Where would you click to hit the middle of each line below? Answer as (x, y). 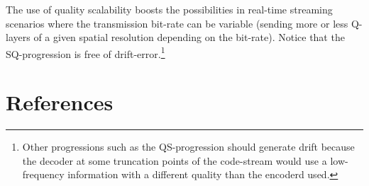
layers (18, 37)
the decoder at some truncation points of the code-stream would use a (175, 160)
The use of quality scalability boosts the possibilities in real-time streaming (169, 9)
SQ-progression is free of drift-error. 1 (86, 52)
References (60, 102)
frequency (43, 174)
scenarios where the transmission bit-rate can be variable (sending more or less (177, 23)
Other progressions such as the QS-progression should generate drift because (188, 147)
